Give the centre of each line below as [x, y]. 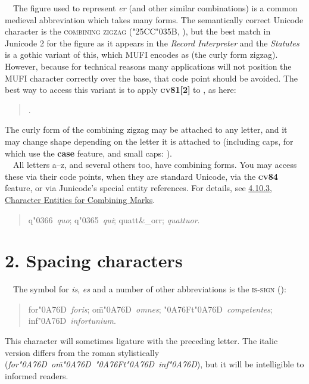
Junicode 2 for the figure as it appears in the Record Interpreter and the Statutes [152, 43]
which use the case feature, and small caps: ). [88, 153]
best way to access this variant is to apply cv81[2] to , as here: [121, 90]
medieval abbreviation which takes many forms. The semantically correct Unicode [154, 19]
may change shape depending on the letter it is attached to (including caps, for [149, 141]
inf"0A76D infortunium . [72, 321]
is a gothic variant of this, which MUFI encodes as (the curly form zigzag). [141, 54]
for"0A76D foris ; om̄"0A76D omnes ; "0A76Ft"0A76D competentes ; [150, 309]
